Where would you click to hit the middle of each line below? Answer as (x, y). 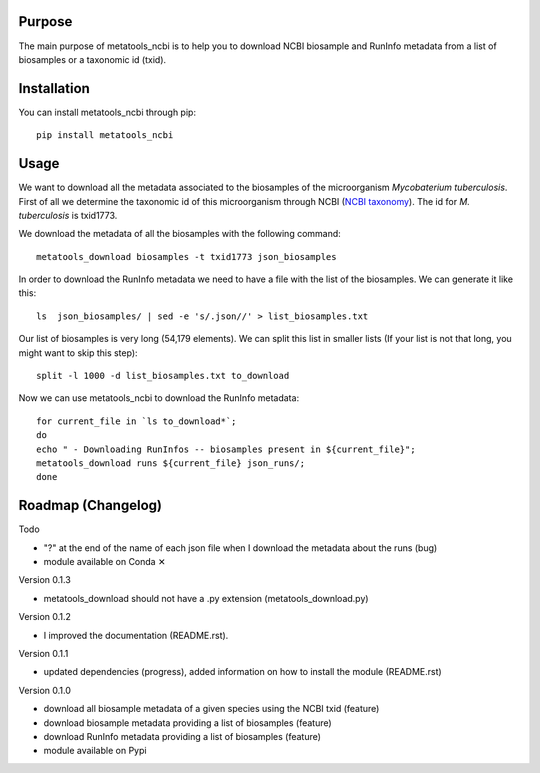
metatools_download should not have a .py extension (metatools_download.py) (206, 598)
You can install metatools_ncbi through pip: (107, 112)
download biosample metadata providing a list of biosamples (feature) (187, 722)
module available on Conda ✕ (104, 562)
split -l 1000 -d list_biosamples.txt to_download (163, 376)
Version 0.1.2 (45, 617)
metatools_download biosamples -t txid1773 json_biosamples (186, 256)
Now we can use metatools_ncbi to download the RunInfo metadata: (159, 398)
